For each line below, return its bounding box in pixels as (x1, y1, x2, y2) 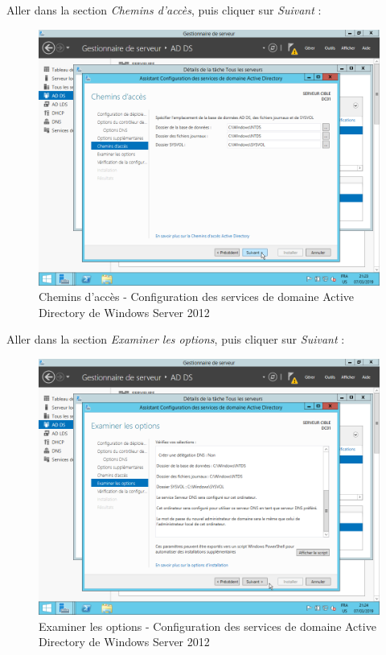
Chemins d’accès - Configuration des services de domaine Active (39, 288, 355, 305)
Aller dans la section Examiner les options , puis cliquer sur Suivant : (6, 331, 345, 348)
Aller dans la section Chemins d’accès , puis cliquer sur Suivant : (6, 2, 322, 18)
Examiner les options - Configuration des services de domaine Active (39, 617, 376, 634)
